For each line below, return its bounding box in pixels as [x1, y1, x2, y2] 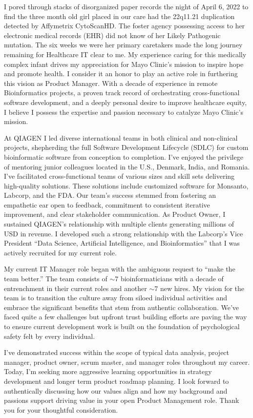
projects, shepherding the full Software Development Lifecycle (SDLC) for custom [4, 142, 249, 152]
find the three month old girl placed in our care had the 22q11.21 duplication [4, 11, 235, 21]
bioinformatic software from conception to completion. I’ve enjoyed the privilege [4, 151, 243, 162]
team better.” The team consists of [4, 273, 107, 284]
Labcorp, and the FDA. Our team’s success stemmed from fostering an [4, 190, 216, 200]
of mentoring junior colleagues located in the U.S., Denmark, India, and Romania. [4, 161, 250, 171]
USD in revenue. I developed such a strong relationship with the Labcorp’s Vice [4, 228, 243, 238]
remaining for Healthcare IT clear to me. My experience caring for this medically [4, 49, 247, 59]
